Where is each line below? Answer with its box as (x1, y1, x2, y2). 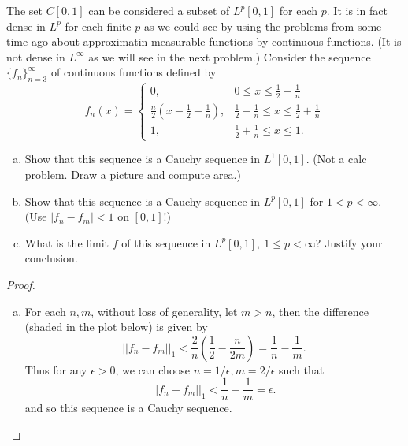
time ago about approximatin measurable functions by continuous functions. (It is (6, 33, 402, 50)
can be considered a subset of (88, 2, 230, 18)
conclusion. (24, 250, 78, 266)
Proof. (6, 277, 35, 292)
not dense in (6, 48, 65, 65)
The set (6, 2, 43, 18)
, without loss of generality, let (91, 303, 238, 319)
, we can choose (115, 361, 191, 377)
